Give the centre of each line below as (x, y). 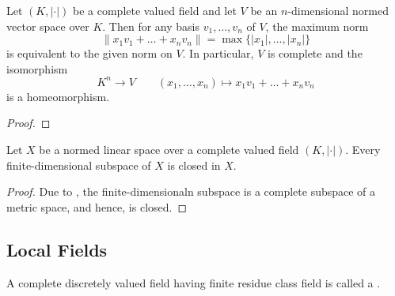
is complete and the (315, 53)
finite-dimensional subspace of (79, 165)
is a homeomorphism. (58, 96)
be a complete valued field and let (155, 10)
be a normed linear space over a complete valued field (169, 150)
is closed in (194, 165)
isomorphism (37, 68)
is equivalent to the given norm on (89, 53)
